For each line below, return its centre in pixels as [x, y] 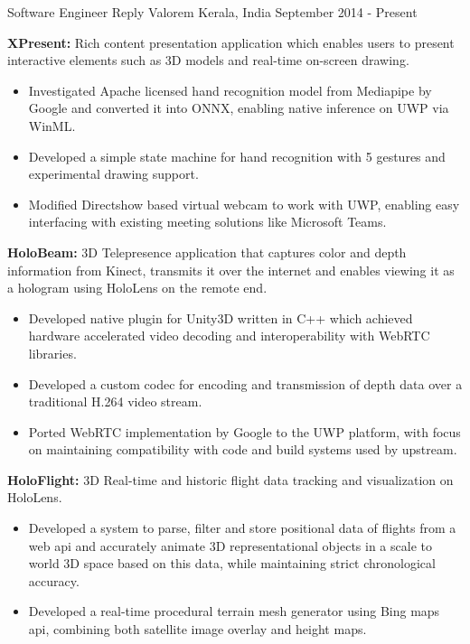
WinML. [52, 125]
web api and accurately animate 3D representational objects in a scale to [230, 545]
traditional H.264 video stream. [115, 401]
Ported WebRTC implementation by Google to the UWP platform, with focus [244, 431]
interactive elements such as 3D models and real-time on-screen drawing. [208, 60]
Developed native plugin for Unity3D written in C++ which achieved [221, 317]
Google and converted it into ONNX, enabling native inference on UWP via [239, 108]
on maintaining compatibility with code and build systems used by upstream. [243, 449]
